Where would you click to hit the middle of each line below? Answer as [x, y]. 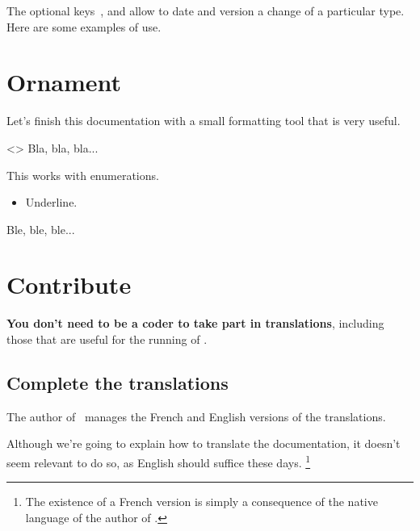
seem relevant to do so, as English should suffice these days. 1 [159, 461]
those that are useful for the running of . [107, 339]
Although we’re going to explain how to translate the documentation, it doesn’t [204, 443]
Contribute [69, 284]
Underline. [51, 202]
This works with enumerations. [83, 175]
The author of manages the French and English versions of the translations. [196, 416]
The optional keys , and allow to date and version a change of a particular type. [206, 10]
